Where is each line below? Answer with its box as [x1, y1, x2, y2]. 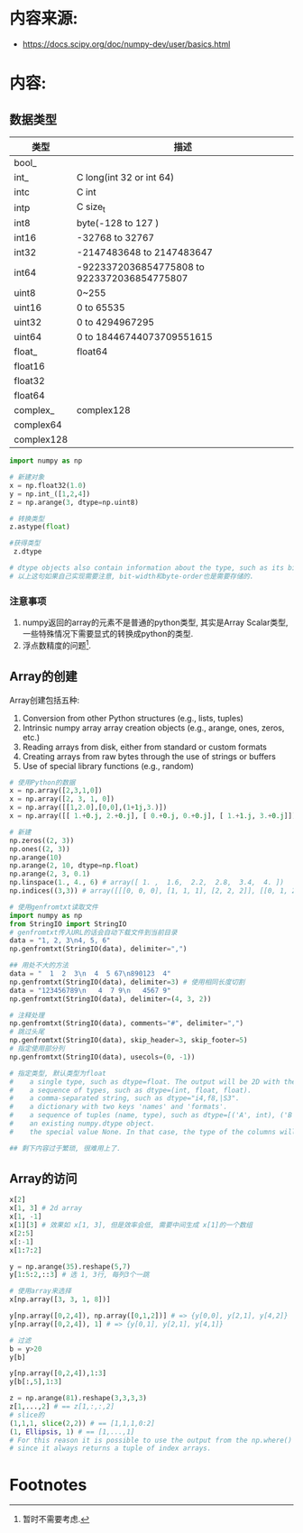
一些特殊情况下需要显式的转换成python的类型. [22, 629, 194, 639]
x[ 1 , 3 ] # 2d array [9, 1204, 83, 1213]
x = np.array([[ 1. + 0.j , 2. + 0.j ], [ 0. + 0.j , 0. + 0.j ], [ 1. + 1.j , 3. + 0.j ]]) [9, 812, 297, 821]
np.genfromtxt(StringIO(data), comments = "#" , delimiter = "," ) [9, 1019, 244, 1028]
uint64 [14, 331, 42, 344]
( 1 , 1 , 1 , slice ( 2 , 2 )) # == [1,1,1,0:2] [9, 1418, 155, 1427]
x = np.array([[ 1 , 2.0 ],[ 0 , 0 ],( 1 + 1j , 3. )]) [9, 803, 168, 812]
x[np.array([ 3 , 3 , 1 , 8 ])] [9, 1295, 111, 1304]
